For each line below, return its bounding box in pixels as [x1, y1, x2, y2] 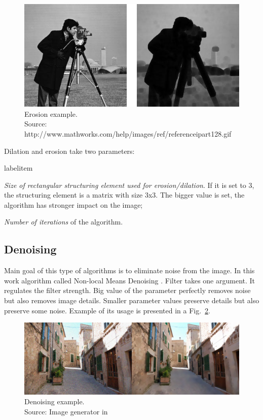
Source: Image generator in [24, 406, 108, 417]
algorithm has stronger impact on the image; [4, 199, 143, 210]
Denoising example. [24, 396, 85, 407]
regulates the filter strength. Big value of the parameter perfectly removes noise [4, 285, 251, 296]
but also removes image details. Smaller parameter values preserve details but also [4, 295, 259, 306]
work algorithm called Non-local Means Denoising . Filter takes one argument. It [4, 275, 255, 285]
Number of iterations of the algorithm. [4, 216, 123, 227]
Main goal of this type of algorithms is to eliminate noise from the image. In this [4, 265, 255, 276]
